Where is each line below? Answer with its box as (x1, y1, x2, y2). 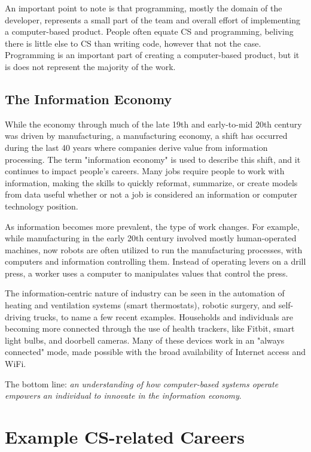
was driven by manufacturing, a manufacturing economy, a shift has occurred (5, 129, 288, 142)
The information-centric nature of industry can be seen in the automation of (5, 287, 285, 299)
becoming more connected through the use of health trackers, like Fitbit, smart (5, 322, 295, 335)
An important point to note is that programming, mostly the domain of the (5, 2, 282, 14)
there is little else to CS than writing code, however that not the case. (5, 37, 261, 49)
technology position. (5, 199, 78, 212)
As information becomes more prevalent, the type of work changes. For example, (5, 220, 300, 232)
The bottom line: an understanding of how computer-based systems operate (5, 377, 279, 390)
